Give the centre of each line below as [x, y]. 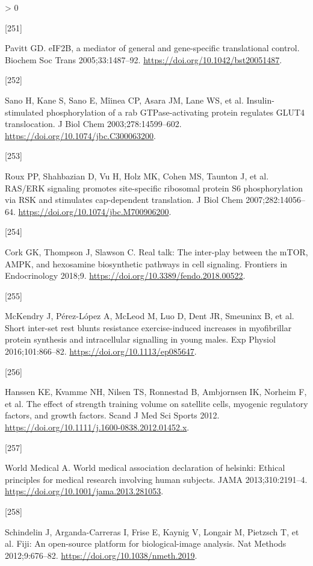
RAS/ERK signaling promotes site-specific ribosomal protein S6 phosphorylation [154, 188]
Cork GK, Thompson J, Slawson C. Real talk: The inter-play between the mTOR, [156, 251]
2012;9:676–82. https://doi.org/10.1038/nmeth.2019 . [101, 555]
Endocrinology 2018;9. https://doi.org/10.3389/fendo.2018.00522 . [125, 275]
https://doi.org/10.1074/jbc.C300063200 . [81, 135]
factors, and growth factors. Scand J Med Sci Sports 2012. [112, 415]
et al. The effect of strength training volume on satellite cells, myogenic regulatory [156, 403]
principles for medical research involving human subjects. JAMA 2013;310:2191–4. [156, 479]
